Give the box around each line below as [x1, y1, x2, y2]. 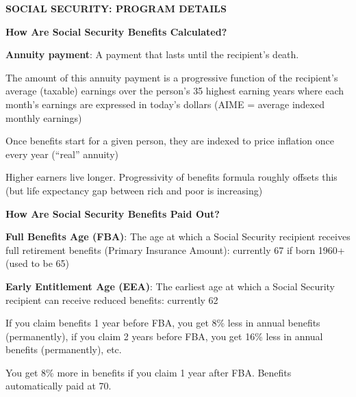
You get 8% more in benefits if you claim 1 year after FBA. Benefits [5, 365, 292, 379]
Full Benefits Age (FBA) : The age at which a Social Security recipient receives [5, 229, 351, 244]
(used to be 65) [5, 256, 70, 270]
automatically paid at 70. [5, 379, 112, 393]
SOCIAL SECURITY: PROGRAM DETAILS [5, 1, 227, 15]
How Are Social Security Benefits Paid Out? [5, 206, 220, 220]
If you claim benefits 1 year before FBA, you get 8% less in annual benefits [5, 316, 320, 330]
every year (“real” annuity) [5, 146, 119, 161]
